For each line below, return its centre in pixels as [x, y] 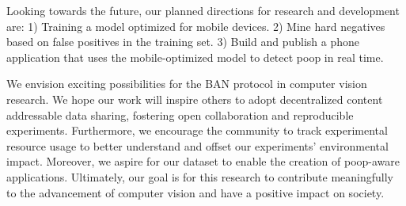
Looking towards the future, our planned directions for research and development [203, 10]
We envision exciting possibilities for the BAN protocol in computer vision [187, 84]
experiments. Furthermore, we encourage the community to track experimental [197, 130]
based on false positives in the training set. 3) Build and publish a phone [183, 42]
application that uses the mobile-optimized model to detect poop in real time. [195, 57]
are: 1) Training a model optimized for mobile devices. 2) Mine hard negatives [196, 26]
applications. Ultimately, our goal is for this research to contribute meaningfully [200, 176]
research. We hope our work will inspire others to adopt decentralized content [195, 99]
